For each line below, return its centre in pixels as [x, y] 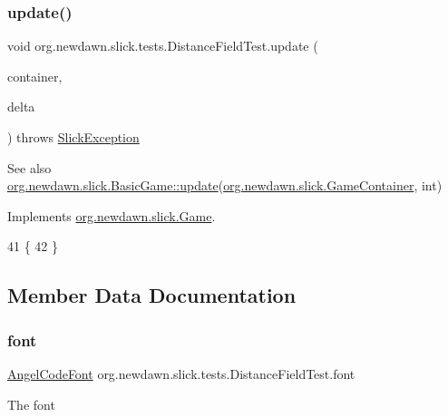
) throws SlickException [73, 137]
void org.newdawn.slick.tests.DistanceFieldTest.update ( [163, 46]
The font [31, 404]
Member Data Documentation [152, 295]
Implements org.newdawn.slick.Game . [112, 215]
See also [29, 167]
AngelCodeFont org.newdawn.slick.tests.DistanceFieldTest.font [181, 373]
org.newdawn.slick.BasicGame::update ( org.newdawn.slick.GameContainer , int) [225, 185]
